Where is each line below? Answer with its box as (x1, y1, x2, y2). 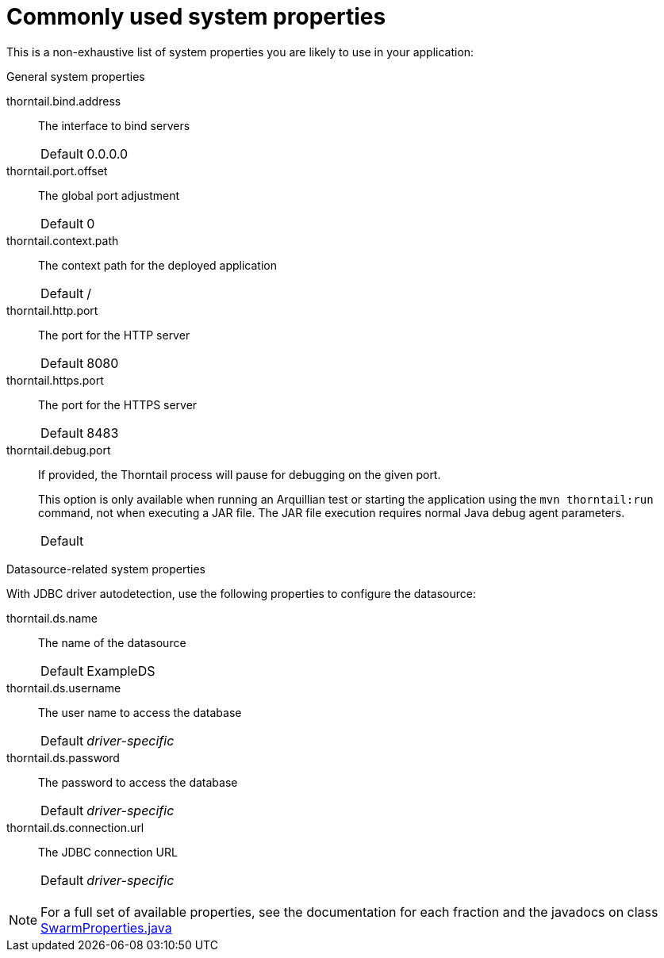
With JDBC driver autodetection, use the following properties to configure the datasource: (6, 586, 477, 600)
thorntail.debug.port (6, 443, 111, 457)
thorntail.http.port (6, 303, 98, 317)
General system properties (6, 69, 145, 83)
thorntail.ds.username (6, 680, 121, 695)
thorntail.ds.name (6, 611, 98, 625)
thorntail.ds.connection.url (6, 820, 144, 834)
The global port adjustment (38, 188, 180, 202)
